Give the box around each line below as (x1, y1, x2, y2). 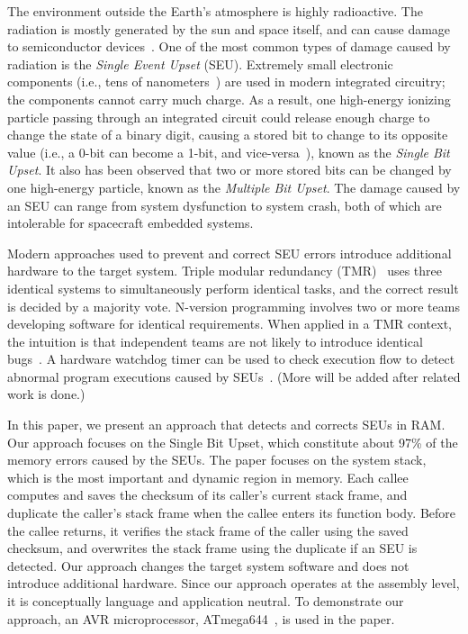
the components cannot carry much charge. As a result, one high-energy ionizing (7, 89, 451, 108)
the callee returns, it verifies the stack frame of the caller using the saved (7, 521, 409, 539)
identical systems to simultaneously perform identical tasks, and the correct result (7, 278, 459, 297)
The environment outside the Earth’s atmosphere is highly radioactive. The (7, 2, 423, 20)
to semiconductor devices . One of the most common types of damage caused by (7, 37, 451, 56)
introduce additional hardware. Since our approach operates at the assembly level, (7, 574, 460, 593)
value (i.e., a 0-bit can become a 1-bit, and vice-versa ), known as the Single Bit (7, 142, 450, 161)
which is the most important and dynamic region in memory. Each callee (7, 467, 409, 486)
